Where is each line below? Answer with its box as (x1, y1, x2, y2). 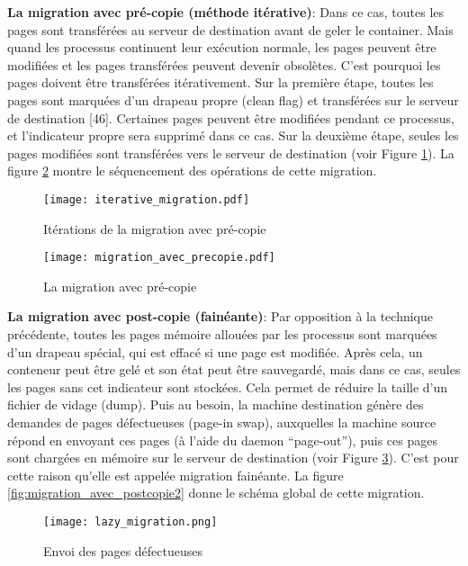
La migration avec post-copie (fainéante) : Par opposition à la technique (7, 307, 434, 326)
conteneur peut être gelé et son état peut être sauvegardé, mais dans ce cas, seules (7, 360, 461, 379)
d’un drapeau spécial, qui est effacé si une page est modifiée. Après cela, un (7, 342, 423, 361)
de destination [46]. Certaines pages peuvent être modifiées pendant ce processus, (7, 108, 454, 127)
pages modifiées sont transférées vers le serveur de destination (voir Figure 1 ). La (7, 143, 454, 162)
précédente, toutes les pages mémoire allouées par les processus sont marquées (7, 325, 437, 344)
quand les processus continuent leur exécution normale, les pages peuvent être (7, 38, 436, 57)
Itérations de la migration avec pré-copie (43, 219, 266, 238)
